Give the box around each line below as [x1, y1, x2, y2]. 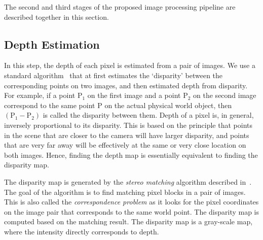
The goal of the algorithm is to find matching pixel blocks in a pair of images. [4, 186, 246, 197]
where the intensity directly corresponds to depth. [4, 226, 159, 236]
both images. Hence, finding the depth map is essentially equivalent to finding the [4, 149, 258, 160]
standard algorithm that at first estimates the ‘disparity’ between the [4, 70, 223, 80]
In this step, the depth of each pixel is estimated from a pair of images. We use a [4, 60, 255, 71]
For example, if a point [4, 90, 76, 100]
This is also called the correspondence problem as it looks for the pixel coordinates [4, 196, 259, 207]
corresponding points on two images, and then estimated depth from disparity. [4, 80, 248, 90]
